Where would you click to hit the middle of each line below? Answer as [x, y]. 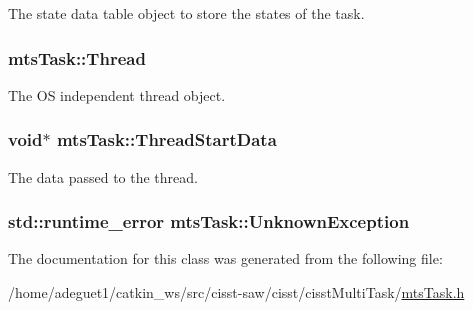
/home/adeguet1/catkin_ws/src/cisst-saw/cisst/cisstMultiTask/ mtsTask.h [236, 292]
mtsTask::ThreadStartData [166, 139]
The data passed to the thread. [103, 176]
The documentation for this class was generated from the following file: [225, 258]
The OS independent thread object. [117, 94]
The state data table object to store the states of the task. [186, 13]
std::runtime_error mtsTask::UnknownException [209, 221]
